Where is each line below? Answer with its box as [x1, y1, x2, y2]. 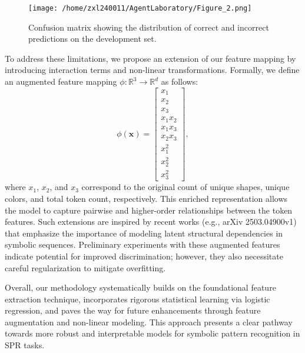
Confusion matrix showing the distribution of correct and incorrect [28, 21, 269, 33]
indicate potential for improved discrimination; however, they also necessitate [5, 249, 283, 262]
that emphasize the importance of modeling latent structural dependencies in [5, 227, 283, 239]
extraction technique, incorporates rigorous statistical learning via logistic [5, 292, 270, 305]
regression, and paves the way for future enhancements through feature [5, 304, 261, 317]
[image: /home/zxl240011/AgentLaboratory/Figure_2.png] [28, 4, 252, 12]
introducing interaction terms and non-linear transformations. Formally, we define [5, 64, 300, 76]
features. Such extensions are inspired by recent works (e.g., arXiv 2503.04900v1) [5, 215, 297, 228]
